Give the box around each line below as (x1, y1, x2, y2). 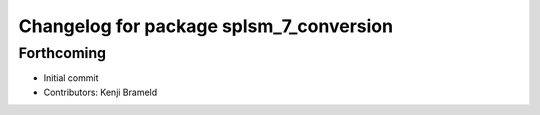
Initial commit (43, 72, 99, 84)
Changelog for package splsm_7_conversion (18, 15, 394, 37)
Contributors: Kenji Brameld (43, 86, 158, 98)
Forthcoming (18, 44, 107, 62)
